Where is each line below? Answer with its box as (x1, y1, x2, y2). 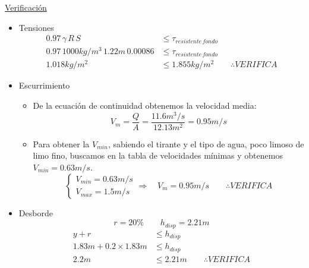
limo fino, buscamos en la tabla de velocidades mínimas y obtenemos (33, 149, 283, 162)
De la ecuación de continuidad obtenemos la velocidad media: (33, 99, 257, 112)
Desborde (18, 206, 53, 219)
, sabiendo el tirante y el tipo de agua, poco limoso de (108, 137, 304, 150)
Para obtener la (33, 137, 90, 150)
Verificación (5, 1, 47, 13)
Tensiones (18, 21, 54, 33)
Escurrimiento (18, 79, 70, 92)
